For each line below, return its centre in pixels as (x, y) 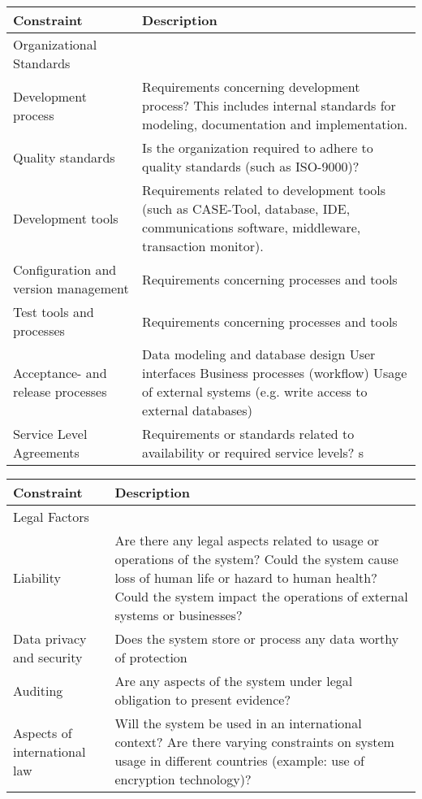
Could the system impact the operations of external (261, 596)
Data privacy (50, 638)
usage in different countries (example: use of (239, 760)
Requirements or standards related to (248, 434)
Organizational (55, 44)
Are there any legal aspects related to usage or (247, 540)
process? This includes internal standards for (269, 105)
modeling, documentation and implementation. (275, 124)
